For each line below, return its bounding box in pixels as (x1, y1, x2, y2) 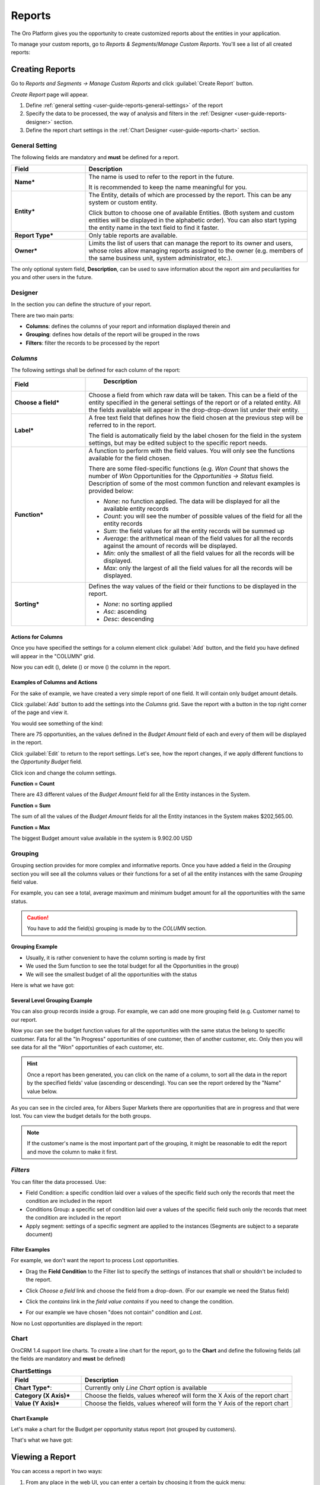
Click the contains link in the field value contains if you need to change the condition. (25, 1298, 234, 1305)
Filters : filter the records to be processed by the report (25, 339, 160, 346)
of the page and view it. (11, 709, 69, 716)
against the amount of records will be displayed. (103, 542, 238, 550)
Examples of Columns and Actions (11, 679, 98, 686)
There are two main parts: (11, 312, 74, 319)
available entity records (103, 505, 169, 513)
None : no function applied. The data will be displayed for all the (103, 497, 280, 505)
